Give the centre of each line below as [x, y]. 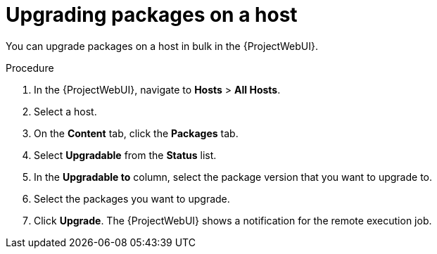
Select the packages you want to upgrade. [132, 198]
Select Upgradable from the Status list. [125, 155]
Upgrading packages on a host [152, 15]
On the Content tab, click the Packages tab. [136, 133]
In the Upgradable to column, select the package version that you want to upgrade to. [233, 177]
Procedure [30, 68]
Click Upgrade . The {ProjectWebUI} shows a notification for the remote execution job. [233, 220]
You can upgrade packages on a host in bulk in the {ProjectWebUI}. [162, 46]
